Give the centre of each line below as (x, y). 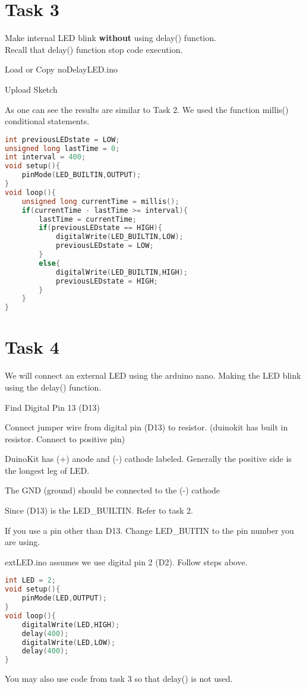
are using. (23, 542)
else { (50, 263)
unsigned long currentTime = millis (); (100, 201)
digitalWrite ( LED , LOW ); (69, 642)
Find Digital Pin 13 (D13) (52, 407)
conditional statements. (47, 121)
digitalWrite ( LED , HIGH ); (71, 624)
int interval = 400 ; (45, 157)
